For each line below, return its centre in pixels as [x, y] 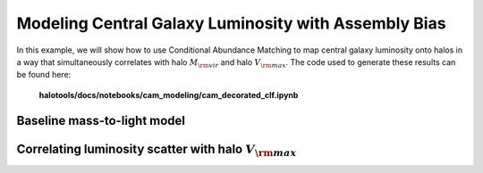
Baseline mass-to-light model [101, 120]
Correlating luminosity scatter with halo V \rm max [157, 150]
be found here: [44, 75]
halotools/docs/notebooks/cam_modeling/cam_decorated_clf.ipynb [169, 95]
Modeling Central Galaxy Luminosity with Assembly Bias [231, 23]
